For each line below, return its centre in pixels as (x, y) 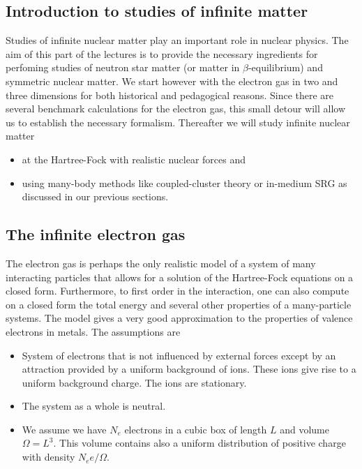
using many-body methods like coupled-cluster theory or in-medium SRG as (184, 183)
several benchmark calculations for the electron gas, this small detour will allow (176, 109)
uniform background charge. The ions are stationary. (134, 382)
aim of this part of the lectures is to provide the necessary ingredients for (162, 53)
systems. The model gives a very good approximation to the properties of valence (179, 318)
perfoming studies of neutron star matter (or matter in (123, 67)
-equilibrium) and (285, 67)
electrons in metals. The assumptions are (93, 331)
